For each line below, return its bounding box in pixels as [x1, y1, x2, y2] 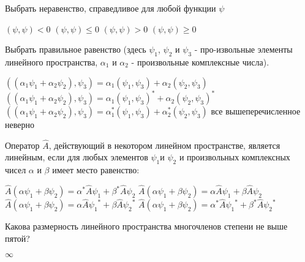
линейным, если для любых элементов [5, 151, 148, 163]
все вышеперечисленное [211, 105, 301, 118]
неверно [5, 118, 34, 131]
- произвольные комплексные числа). [131, 55, 269, 68]
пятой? [5, 231, 30, 244]
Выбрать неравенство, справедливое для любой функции [5, 2, 216, 14]
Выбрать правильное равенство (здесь [5, 43, 146, 56]
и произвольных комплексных [179, 151, 290, 163]
